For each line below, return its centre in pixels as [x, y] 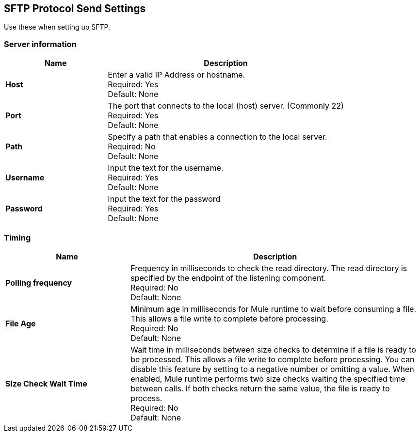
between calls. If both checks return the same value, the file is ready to [260, 388]
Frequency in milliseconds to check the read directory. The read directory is [269, 268]
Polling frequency [39, 283]
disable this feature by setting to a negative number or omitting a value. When [272, 369]
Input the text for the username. [166, 168]
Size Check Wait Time [46, 383]
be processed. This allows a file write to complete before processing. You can [273, 359]
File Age [21, 323]
